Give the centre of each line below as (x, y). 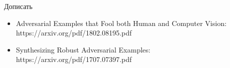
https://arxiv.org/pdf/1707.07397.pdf (74, 59)
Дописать (18, 6)
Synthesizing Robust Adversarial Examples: (83, 49)
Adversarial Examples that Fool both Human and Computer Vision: (121, 23)
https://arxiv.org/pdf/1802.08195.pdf (74, 33)
